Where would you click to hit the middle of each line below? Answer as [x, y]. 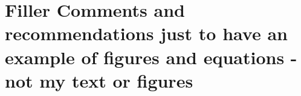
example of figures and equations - [151, 57]
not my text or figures [99, 80]
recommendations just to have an [146, 33]
